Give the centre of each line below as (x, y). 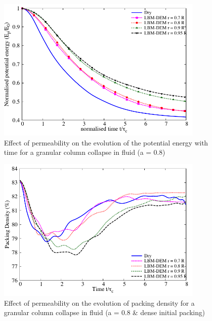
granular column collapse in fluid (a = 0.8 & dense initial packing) (105, 312)
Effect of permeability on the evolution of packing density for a (99, 303)
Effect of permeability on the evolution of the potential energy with (106, 142)
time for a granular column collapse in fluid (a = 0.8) (85, 152)
